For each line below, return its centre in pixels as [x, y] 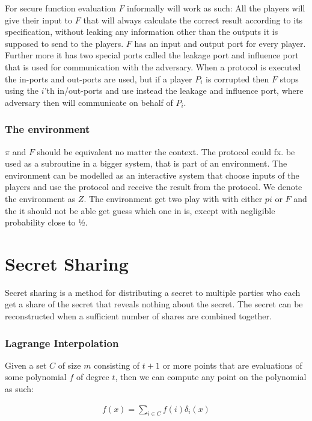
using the [22, 91]
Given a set [26, 365]
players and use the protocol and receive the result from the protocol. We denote [154, 187]
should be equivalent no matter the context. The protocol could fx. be [166, 151]
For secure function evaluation [60, 8]
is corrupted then [237, 78]
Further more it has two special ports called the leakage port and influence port [152, 55]
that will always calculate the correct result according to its [193, 20]
